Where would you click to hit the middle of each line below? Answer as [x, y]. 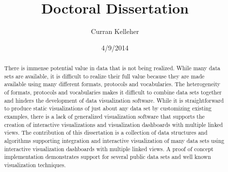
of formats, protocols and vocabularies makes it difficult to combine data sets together [113, 92]
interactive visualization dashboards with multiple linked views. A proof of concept [109, 149]
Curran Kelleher [115, 31]
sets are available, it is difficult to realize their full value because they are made [104, 76]
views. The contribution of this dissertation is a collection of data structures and [106, 133]
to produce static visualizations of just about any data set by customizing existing [108, 108]
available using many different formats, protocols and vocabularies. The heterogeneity [112, 84]
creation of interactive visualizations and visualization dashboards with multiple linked [114, 124]
